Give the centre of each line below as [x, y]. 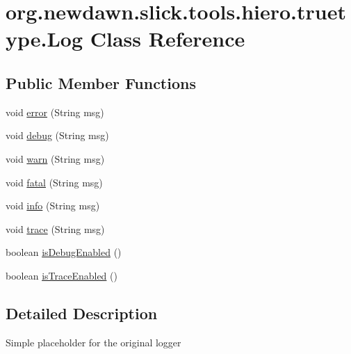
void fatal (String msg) [54, 182]
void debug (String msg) [57, 135]
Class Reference [168, 39]
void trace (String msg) [55, 228]
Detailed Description [82, 313]
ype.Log [44, 39]
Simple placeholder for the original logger [93, 342]
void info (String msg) [53, 206]
